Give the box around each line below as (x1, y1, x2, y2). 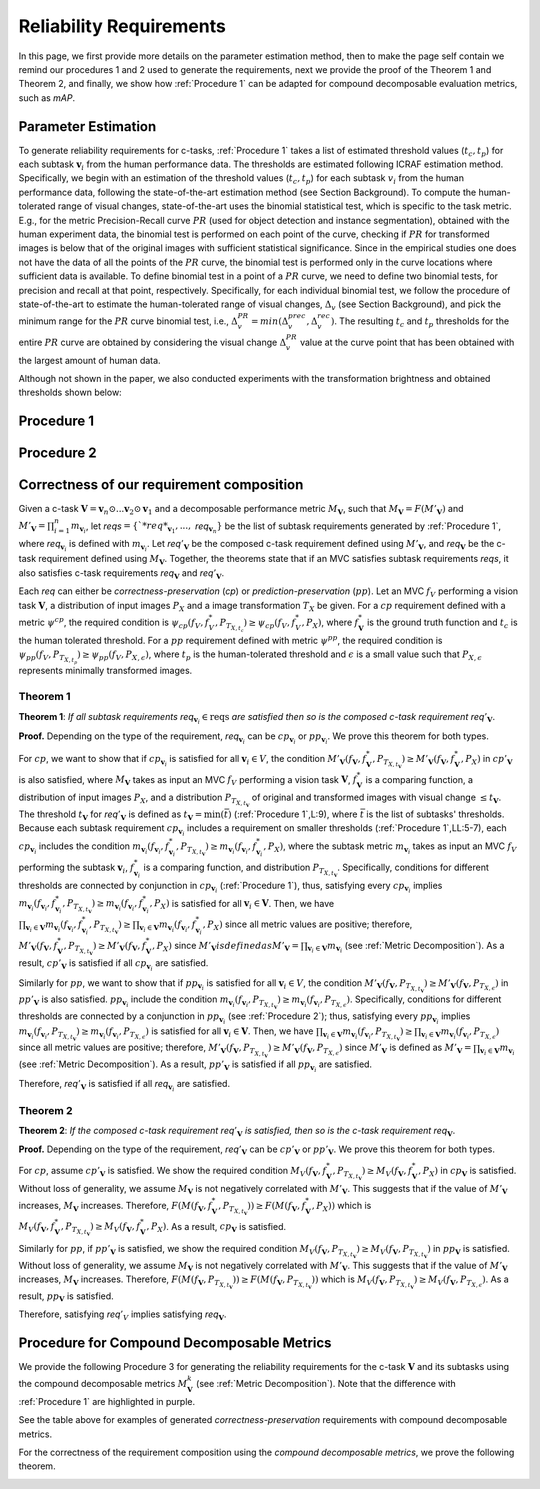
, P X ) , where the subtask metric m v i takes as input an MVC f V (263, 840, 517, 856)
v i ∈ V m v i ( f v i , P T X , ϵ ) (420, 1025, 500, 1040)
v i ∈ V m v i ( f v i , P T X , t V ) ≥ (322, 1025, 413, 1042)
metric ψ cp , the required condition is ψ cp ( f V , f (18, 615, 209, 630)
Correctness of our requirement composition (18, 476, 304, 494)
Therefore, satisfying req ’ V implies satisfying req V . (18, 1308, 227, 1322)
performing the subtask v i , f (18, 861, 135, 875)
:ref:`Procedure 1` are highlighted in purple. (18, 1395, 196, 1407)
